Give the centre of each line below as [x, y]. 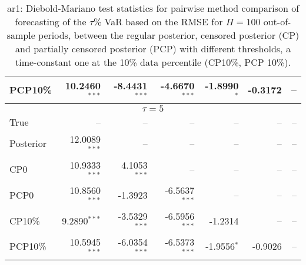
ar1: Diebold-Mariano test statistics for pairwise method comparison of [153, 8]
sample [21, 35]
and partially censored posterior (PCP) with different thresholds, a [153, 48]
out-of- [277, 21]
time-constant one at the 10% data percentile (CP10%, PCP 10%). [153, 62]
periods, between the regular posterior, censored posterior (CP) [169, 35]
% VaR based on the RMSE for [158, 21]
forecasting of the [51, 21]
